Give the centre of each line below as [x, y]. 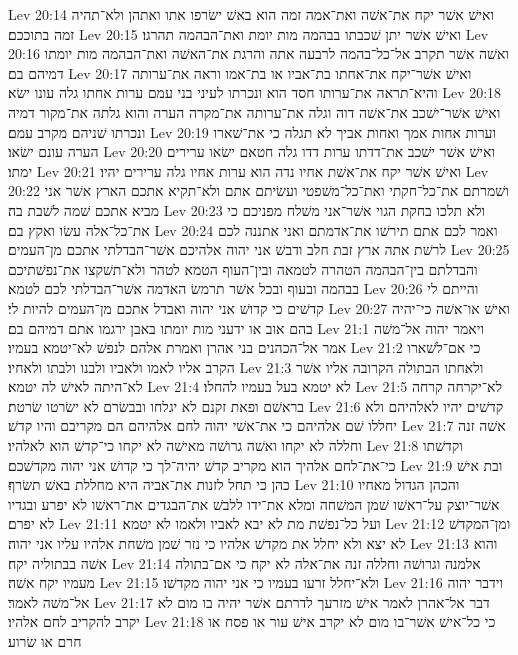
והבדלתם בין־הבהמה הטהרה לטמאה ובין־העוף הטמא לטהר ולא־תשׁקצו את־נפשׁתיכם [243, 268]
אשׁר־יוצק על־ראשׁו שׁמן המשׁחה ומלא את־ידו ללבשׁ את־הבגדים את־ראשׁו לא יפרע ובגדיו [254, 503]
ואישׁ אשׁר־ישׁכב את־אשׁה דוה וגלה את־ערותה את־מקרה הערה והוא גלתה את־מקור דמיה [254, 111]
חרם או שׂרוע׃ [45, 641]
